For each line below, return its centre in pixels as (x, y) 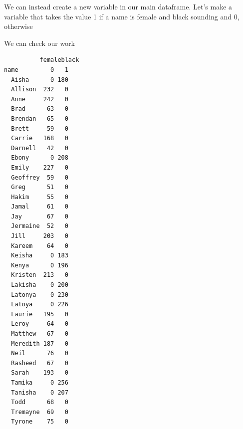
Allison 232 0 (40, 90)
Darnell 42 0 (40, 148)
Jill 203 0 (40, 236)
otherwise (18, 26)
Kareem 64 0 (40, 246)
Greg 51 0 (40, 187)
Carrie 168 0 (40, 138)
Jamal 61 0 (40, 207)
